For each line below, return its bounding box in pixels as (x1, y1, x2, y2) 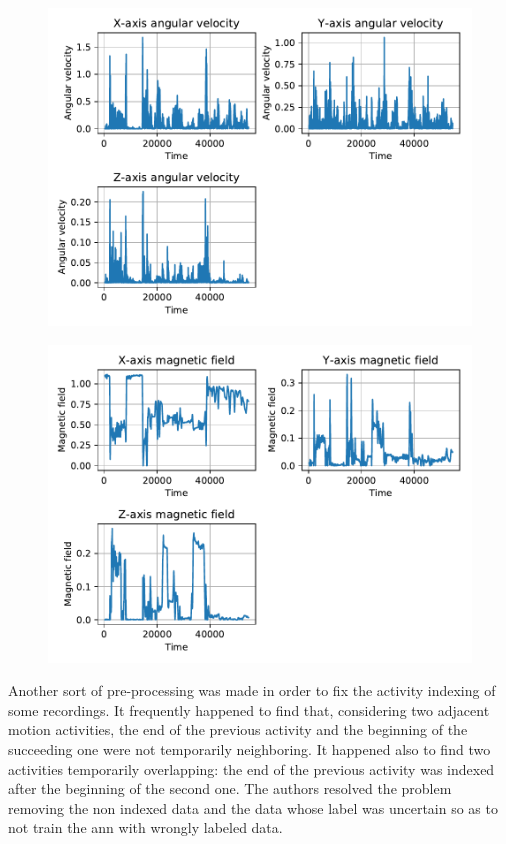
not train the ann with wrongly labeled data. (8, 817, 283, 838)
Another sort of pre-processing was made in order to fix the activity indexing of (8, 680, 496, 701)
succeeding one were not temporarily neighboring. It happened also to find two (8, 738, 491, 759)
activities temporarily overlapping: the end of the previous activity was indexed (8, 758, 495, 779)
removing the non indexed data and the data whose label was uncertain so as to (8, 797, 498, 818)
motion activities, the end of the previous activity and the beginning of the (8, 719, 468, 740)
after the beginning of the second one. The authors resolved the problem (8, 778, 452, 799)
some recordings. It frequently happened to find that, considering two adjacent (8, 699, 490, 720)
